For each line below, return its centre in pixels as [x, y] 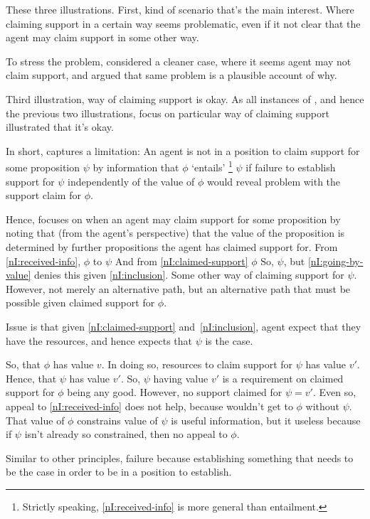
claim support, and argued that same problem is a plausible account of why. [171, 75]
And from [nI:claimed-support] [181, 261]
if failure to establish [291, 167]
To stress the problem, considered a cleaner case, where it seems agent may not [179, 61]
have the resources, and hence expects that [99, 340]
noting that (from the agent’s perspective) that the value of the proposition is [175, 233]
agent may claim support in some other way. [102, 37]
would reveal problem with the [274, 181]
